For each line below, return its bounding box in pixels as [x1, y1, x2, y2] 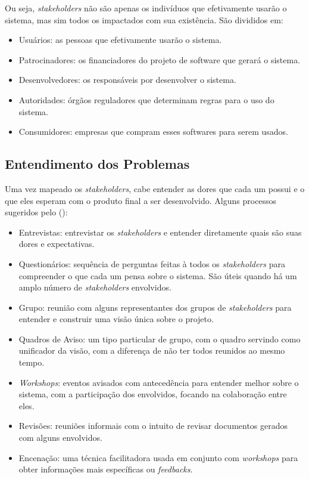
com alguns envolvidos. [18, 431, 102, 444]
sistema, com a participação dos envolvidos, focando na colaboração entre [18, 388, 287, 400]
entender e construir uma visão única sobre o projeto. [18, 313, 214, 325]
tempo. [18, 356, 45, 369]
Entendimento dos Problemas [5, 154, 190, 173]
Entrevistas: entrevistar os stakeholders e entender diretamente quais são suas [18, 225, 302, 238]
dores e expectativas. [18, 237, 95, 250]
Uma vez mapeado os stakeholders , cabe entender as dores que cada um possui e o [5, 182, 305, 194]
